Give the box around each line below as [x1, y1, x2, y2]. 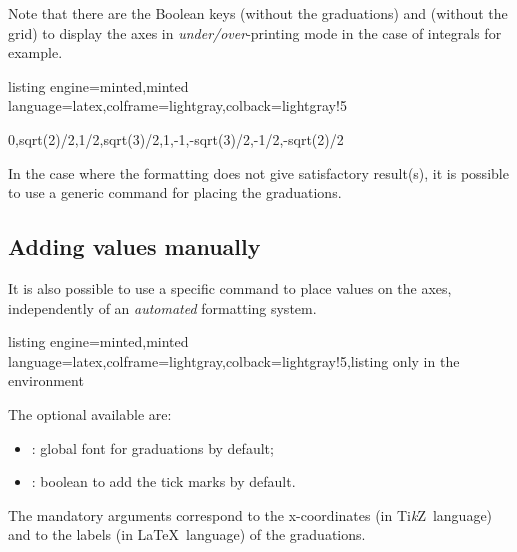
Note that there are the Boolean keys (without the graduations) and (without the [8, 3, 508, 23]
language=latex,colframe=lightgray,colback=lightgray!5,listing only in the [8, 350, 460, 371]
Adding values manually [8, 231, 261, 262]
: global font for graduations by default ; [31, 437, 274, 458]
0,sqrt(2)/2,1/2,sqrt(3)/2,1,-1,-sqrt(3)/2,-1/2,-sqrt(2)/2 [8, 128, 344, 149]
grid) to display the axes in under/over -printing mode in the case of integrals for [8, 22, 502, 43]
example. [8, 42, 63, 63]
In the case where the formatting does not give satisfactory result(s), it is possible [8, 162, 509, 183]
